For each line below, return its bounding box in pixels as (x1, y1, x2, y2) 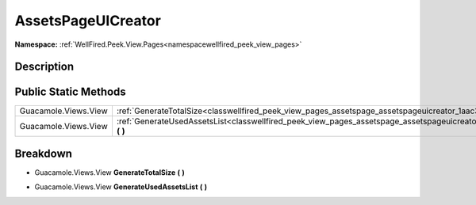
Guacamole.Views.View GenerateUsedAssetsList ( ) (34, 182, 208, 192)
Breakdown (14, 146, 73, 160)
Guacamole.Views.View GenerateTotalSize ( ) (34, 167, 186, 177)
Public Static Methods (14, 85, 126, 99)
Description (14, 60, 75, 74)
